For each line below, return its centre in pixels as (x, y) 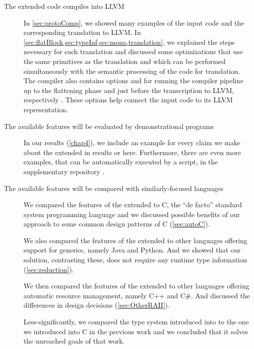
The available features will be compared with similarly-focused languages (114, 188)
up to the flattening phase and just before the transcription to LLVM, (129, 90)
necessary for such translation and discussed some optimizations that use (133, 51)
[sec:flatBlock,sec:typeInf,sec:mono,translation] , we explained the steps (129, 42)
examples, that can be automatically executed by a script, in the (121, 162)
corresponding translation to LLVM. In (82, 32)
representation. (46, 109)
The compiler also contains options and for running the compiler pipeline (134, 80)
